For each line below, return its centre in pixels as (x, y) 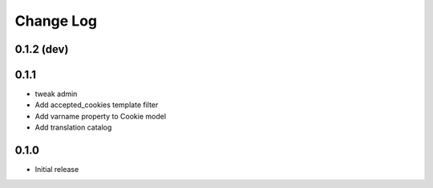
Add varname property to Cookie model (101, 116)
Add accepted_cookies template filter (97, 105)
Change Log (56, 21)
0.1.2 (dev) (42, 49)
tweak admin (56, 94)
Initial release (57, 170)
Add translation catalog (73, 127)
